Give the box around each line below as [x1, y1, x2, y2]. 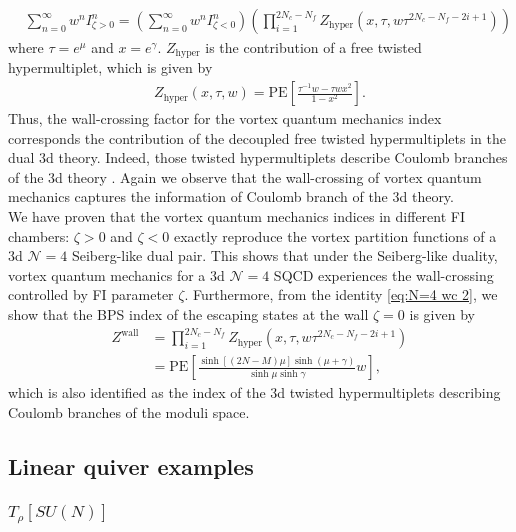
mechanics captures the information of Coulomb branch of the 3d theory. [8, 186, 454, 207]
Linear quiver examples [8, 450, 254, 481]
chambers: [8, 225, 70, 246]
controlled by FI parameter [8, 284, 174, 305]
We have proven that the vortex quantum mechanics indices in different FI [8, 206, 466, 227]
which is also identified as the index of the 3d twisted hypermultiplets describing [8, 382, 501, 403]
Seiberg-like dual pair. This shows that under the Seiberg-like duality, [71, 245, 498, 266]
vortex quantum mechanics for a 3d [8, 264, 225, 285]
